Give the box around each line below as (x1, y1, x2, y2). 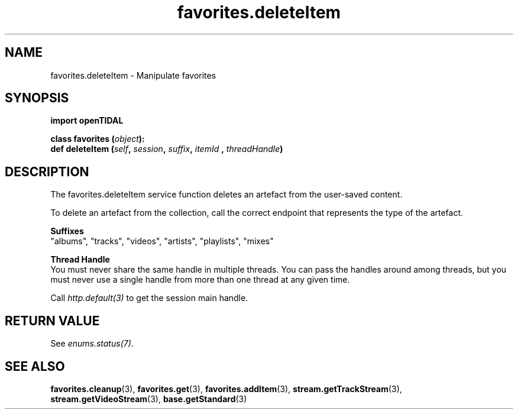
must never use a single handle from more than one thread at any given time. (50, 274, 350, 285)
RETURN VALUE (5, 313, 100, 328)
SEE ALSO (5, 358, 65, 374)
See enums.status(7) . (50, 338, 134, 349)
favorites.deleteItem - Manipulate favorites (50, 70, 216, 80)
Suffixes (50, 226, 84, 237)
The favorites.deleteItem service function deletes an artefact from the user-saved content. (50, 189, 403, 200)
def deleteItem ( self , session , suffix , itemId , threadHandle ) (50, 144, 283, 154)
